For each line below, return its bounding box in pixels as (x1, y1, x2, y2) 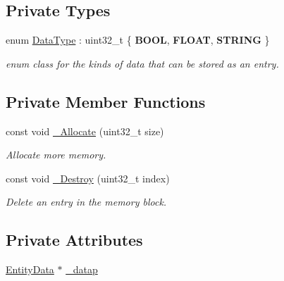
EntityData (6, 262, 54, 277)
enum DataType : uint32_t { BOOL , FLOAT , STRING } (6, 32, 270, 47)
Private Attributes (6, 229, 143, 251)
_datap (66, 262, 98, 277)
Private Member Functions (6, 90, 206, 112)
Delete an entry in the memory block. (6, 194, 167, 209)
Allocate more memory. (6, 147, 106, 162)
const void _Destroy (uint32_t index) (6, 170, 170, 185)
